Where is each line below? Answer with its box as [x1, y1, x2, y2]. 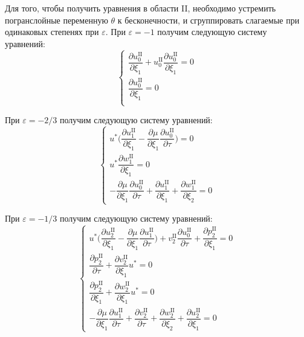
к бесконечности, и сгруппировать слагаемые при [117, 13, 300, 26]
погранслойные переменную [5, 13, 108, 26]
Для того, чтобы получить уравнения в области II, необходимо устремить [5, 2, 276, 14]
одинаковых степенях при [5, 25, 99, 38]
